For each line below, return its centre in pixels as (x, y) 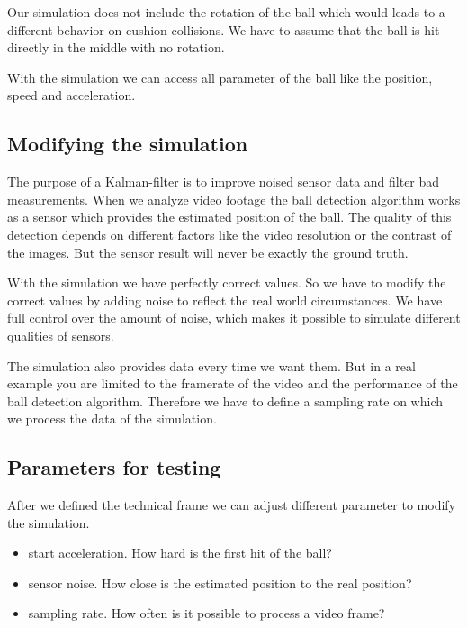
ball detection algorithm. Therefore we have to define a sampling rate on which (225, 400)
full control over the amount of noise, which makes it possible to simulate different (234, 318)
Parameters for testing (114, 467)
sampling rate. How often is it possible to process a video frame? (207, 613)
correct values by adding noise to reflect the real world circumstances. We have (225, 300)
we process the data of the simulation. (112, 419)
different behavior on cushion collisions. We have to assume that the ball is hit (224, 29)
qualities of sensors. (61, 335)
